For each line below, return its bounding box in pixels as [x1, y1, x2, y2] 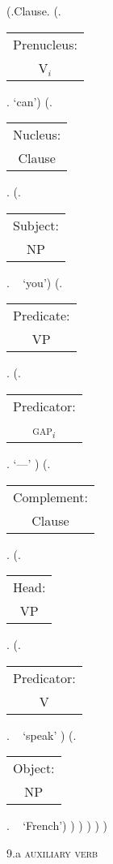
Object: [13, 759, 55, 778]
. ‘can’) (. [6, 92, 52, 110]
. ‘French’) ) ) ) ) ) [6, 817, 108, 834]
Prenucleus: [13, 34, 77, 54]
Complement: [13, 487, 88, 506]
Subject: [13, 215, 59, 234]
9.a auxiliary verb [6, 844, 98, 861]
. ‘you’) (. [6, 273, 63, 290]
